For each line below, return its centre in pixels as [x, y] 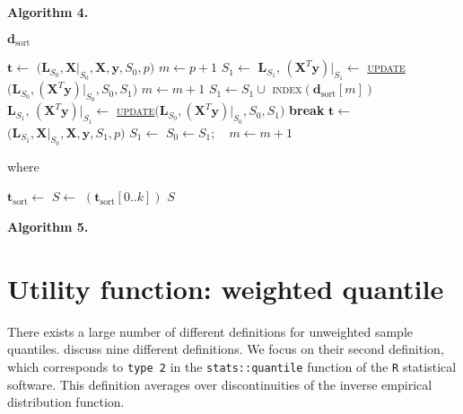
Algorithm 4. [48, 12]
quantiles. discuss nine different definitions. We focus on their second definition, [226, 349]
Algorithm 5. [48, 227]
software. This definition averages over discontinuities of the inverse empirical [220, 384]
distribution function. [66, 402]
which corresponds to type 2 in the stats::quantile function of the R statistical [232, 366]
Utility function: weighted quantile [226, 288]
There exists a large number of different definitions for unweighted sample [210, 331]
